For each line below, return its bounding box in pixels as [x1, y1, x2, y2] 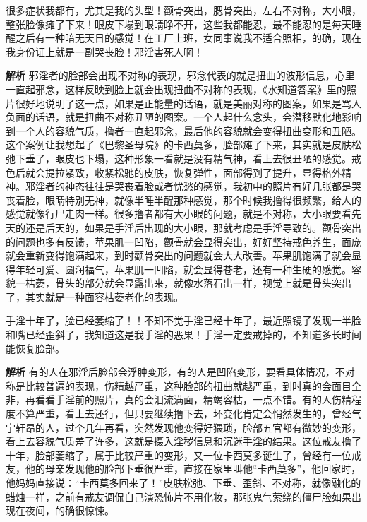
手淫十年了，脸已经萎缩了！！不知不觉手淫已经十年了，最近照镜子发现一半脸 [6, 313, 361, 328]
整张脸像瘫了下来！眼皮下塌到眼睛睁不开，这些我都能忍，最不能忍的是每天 [6, 16, 351, 31]
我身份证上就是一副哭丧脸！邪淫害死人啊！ [6, 44, 203, 59]
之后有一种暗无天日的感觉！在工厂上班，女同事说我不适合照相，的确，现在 [15, 30, 361, 45]
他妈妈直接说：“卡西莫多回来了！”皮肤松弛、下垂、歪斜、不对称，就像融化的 [6, 475, 361, 490]
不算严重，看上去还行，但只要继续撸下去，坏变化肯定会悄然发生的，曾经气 [15, 406, 361, 421]
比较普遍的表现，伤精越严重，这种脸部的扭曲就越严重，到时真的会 [25, 378, 332, 393]
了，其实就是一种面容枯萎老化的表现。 [6, 289, 183, 304]
